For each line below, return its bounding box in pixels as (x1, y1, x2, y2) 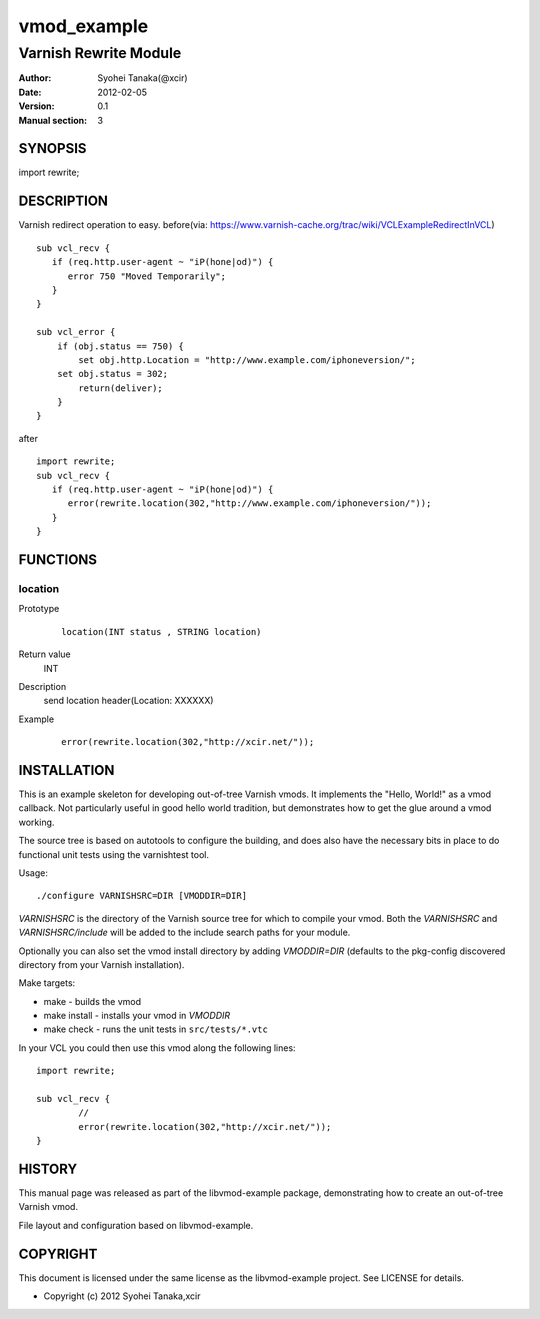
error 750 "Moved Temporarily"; (67, 270, 227, 282)
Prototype (18, 603, 60, 615)
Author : (18, 72, 52, 84)
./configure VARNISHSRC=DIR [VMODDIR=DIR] (36, 890, 248, 902)
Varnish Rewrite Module (18, 44, 182, 62)
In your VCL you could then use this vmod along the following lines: (18, 1041, 296, 1054)
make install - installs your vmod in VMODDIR (43, 1010, 231, 1022)
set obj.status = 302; (56, 368, 169, 380)
